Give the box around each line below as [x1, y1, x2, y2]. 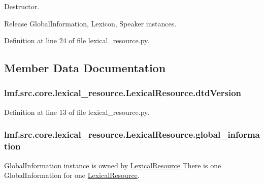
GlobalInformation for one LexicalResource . [4, 170, 140, 180]
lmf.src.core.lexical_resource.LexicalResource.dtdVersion [4, 86, 242, 99]
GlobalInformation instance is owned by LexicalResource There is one [4, 160, 221, 170]
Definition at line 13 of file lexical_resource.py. [4, 106, 150, 117]
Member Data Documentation [4, 60, 166, 76]
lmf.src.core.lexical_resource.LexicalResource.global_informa [4, 128, 260, 141]
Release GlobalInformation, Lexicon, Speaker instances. [4, 18, 177, 28]
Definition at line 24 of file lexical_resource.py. [4, 35, 150, 46]
